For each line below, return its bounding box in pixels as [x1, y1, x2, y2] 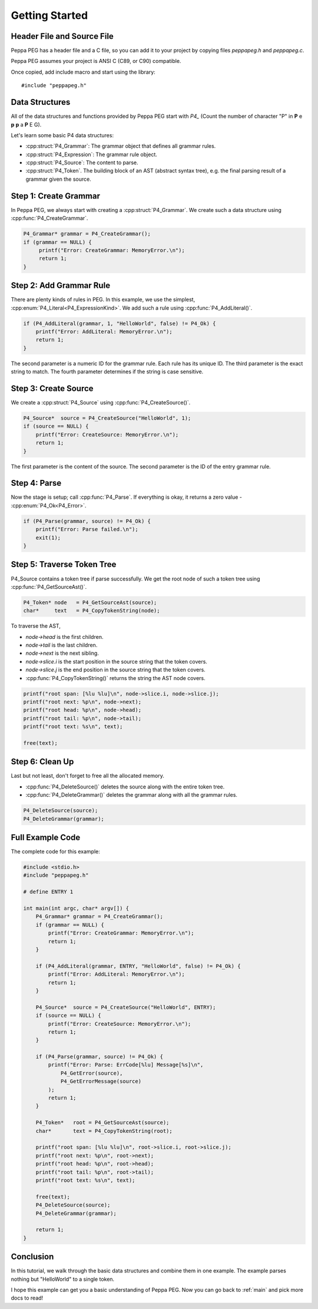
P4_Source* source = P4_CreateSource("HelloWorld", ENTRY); [35, 1004, 216, 1010]
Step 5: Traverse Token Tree [11, 559, 117, 569]
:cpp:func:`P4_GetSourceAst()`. [11, 583, 87, 590]
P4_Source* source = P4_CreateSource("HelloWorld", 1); [23, 415, 191, 422]
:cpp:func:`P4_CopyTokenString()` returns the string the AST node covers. [25, 674, 206, 681]
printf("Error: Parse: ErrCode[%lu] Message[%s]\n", [48, 1062, 204, 1068]
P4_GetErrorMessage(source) [60, 1078, 141, 1085]
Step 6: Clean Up [11, 757, 74, 767]
